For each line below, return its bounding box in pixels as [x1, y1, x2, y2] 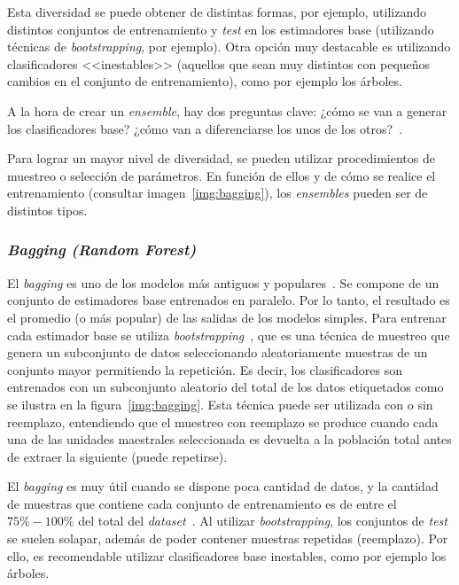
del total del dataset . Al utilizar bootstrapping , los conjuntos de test [78, 511, 447, 530]
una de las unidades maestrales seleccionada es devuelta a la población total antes [7, 430, 452, 448]
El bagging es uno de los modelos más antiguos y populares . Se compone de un [7, 273, 440, 292]
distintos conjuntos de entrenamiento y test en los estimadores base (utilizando [7, 19, 434, 38]
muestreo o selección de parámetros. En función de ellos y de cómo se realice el [7, 166, 436, 184]
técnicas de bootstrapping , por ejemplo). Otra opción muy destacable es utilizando [7, 37, 451, 56]
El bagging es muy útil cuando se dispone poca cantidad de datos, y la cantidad [7, 477, 439, 495]
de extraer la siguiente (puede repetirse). [7, 447, 228, 465]
